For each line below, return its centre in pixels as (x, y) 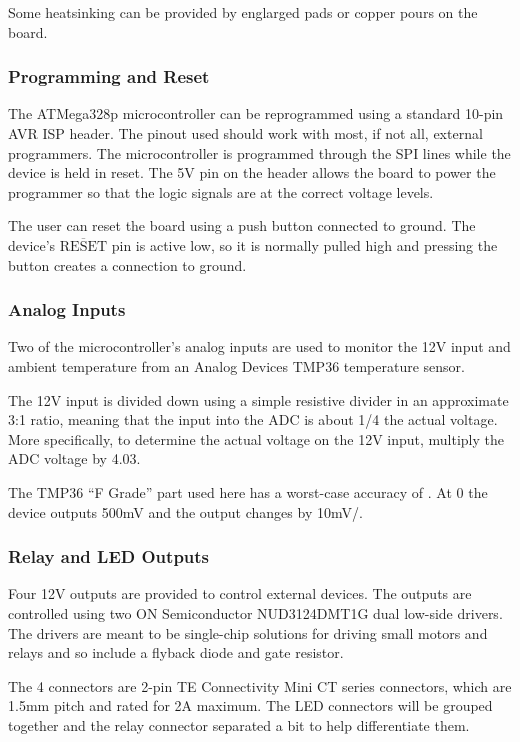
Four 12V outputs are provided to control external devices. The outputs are (240, 593)
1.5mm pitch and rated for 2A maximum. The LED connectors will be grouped (250, 705)
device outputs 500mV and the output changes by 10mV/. (185, 511)
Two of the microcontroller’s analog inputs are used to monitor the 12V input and (259, 346)
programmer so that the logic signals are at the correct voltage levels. (221, 191)
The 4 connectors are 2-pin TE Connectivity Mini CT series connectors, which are (260, 685)
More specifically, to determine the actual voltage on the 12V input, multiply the (256, 438)
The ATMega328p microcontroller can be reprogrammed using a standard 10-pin (256, 113)
